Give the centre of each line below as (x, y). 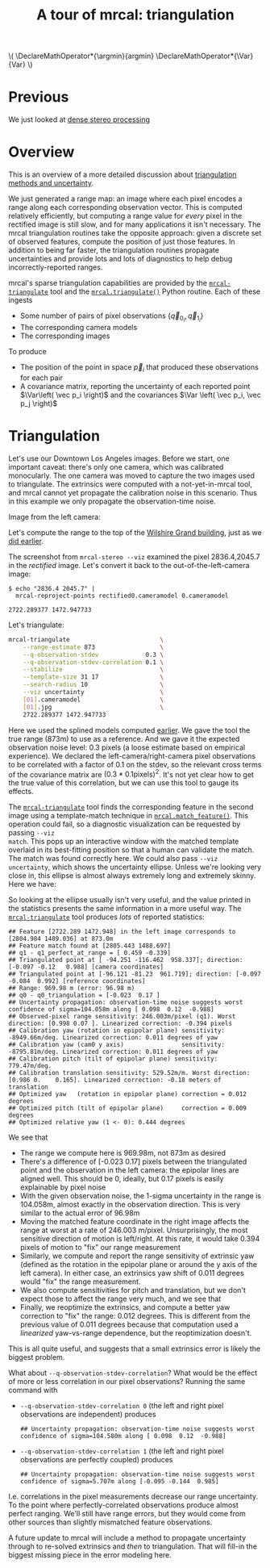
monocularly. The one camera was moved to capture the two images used (132, 475)
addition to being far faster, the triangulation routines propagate (114, 250)
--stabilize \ (93, 670)
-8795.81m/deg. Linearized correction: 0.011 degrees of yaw (113, 1052)
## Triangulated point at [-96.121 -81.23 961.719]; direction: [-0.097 (135, 974)
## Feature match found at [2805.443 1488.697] (90, 946)
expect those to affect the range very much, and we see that (120, 1299)
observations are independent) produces (88, 1415)
